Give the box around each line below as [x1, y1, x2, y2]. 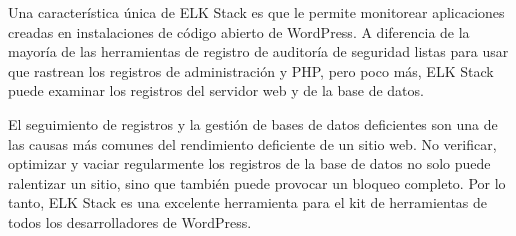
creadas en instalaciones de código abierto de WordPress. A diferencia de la [8, 21, 470, 42]
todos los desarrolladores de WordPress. [8, 211, 252, 232]
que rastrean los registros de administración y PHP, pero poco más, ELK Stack [8, 60, 494, 81]
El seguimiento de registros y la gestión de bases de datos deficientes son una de [8, 113, 498, 134]
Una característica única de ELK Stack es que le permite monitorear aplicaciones [8, 2, 505, 22]
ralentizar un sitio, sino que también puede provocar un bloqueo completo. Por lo [8, 172, 506, 193]
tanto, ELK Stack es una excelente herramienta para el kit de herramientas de [8, 192, 488, 213]
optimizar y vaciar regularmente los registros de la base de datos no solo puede [8, 153, 491, 174]
